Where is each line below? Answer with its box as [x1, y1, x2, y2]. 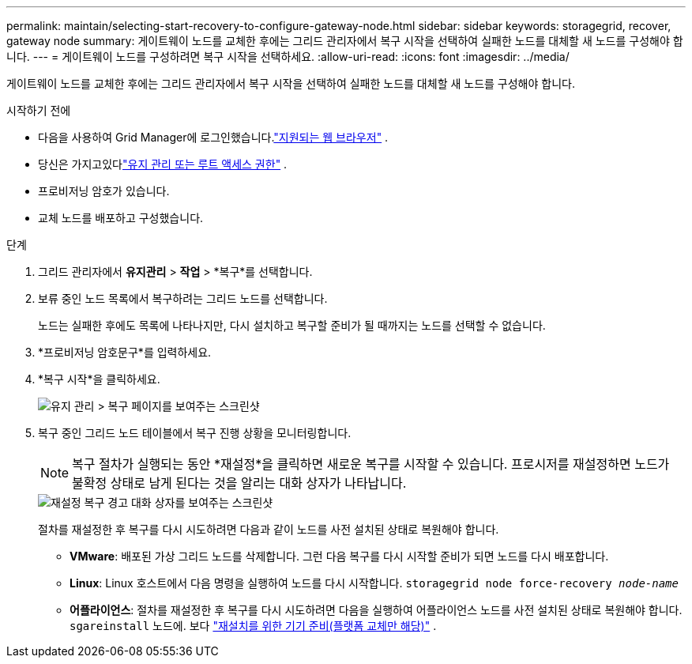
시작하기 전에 [6, 104, 71, 117]
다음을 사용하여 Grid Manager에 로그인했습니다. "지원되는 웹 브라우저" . [38, 130, 389, 144]
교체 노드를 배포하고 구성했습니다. [38, 211, 204, 224]
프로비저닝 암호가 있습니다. [38, 184, 170, 198]
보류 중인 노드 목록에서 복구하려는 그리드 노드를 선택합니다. [38, 292, 328, 305]
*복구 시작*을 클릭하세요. [38, 372, 160, 386]
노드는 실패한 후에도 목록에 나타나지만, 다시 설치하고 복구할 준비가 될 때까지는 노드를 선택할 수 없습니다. [38, 319, 546, 332]
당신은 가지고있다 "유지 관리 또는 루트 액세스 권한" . [38, 157, 288, 171]
